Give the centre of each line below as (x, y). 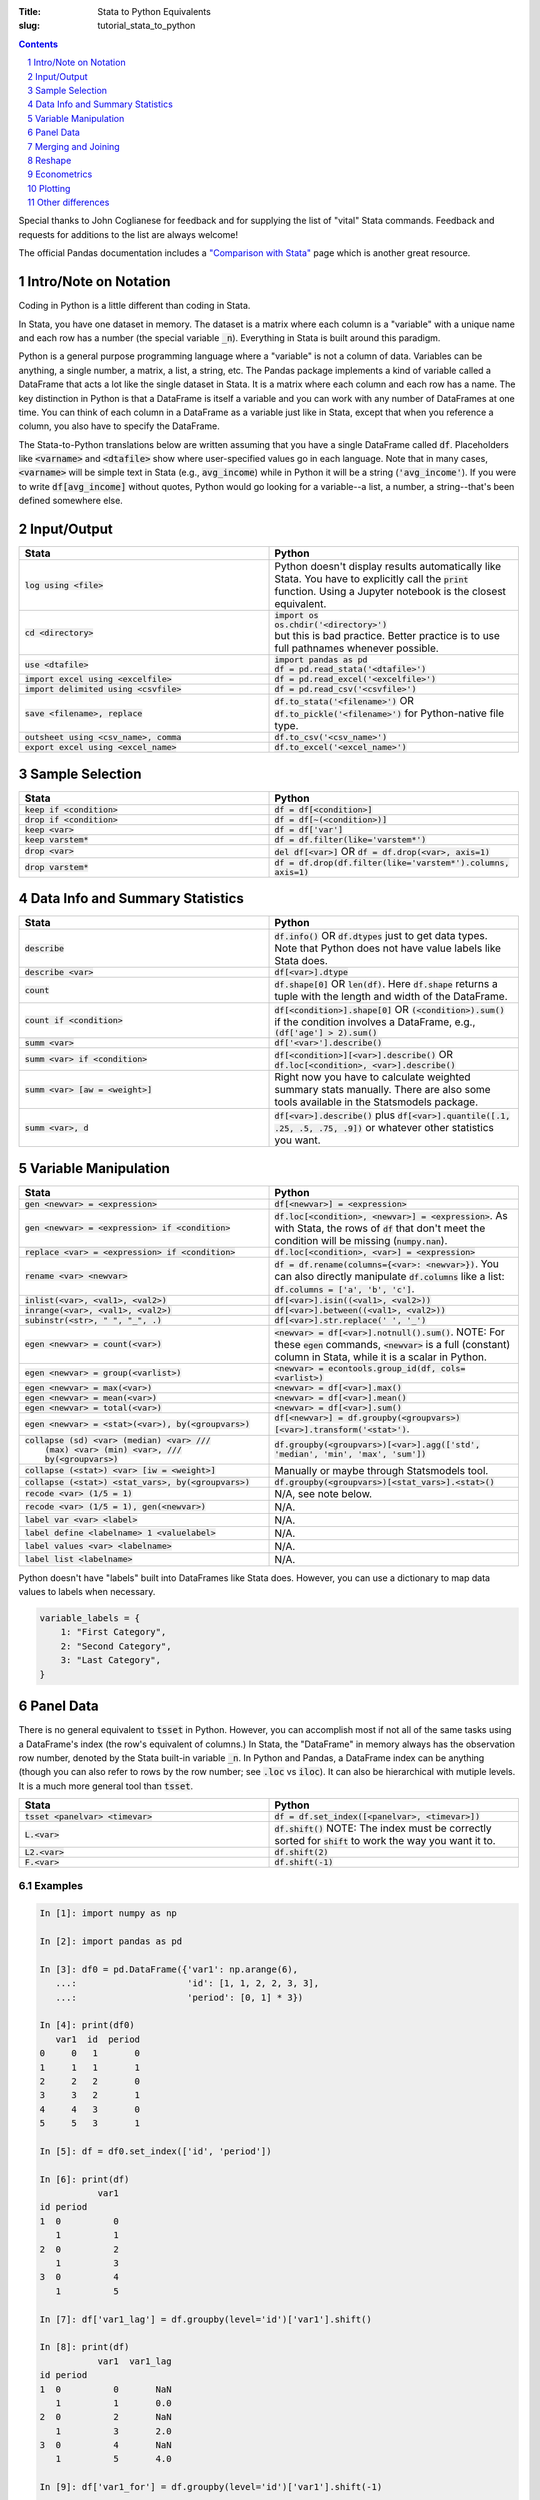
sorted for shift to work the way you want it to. (385, 1841)
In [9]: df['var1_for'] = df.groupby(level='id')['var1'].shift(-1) (211, 2487)
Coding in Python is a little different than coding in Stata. (134, 306)
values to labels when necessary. (87, 1592)
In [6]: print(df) (84, 2179)
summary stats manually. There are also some (382, 1090)
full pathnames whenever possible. (356, 648)
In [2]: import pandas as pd (111, 1941)
